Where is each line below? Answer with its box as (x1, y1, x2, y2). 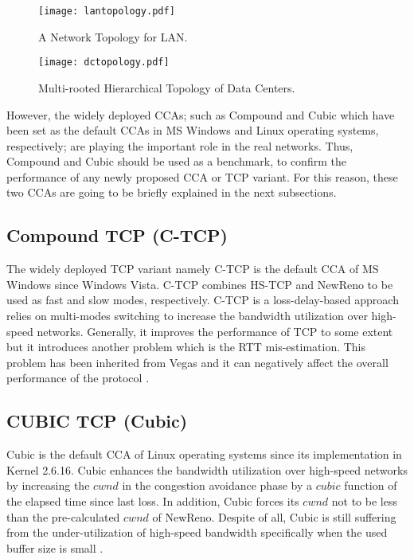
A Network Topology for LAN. (38, 28, 188, 45)
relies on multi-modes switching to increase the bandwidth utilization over (6, 307, 368, 324)
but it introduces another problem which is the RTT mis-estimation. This (6, 338, 366, 355)
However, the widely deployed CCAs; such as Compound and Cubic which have (6, 106, 395, 123)
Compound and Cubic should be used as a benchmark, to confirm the (6, 153, 346, 170)
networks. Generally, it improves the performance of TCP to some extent (37, 322, 393, 339)
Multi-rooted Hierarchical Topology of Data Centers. (38, 79, 295, 96)
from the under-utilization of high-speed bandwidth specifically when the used (6, 524, 388, 541)
